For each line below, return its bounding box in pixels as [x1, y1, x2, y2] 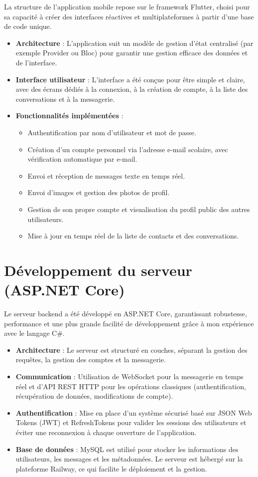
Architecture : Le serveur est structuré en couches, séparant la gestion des [15, 344, 248, 355]
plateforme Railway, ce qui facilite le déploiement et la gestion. [15, 463, 207, 474]
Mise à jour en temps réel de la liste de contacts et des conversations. [27, 231, 239, 241]
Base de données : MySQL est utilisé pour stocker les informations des [15, 444, 239, 454]
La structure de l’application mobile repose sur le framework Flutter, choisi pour [4, 1, 250, 11]
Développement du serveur [4, 259, 192, 280]
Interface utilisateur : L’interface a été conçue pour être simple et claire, [15, 74, 245, 84]
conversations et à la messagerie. [15, 93, 115, 104]
